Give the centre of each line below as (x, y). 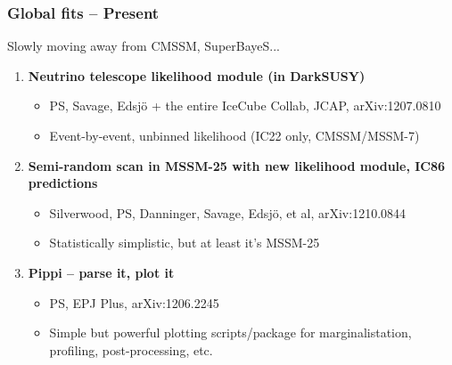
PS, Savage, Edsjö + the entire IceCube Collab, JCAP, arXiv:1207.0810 (245, 105)
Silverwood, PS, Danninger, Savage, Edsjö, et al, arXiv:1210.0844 (228, 212)
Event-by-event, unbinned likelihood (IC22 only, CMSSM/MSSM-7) (234, 135)
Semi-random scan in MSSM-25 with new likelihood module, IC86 (237, 165)
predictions (63, 183)
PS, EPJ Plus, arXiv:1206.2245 (134, 302)
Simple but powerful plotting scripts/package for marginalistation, (230, 333)
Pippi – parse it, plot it (101, 272)
